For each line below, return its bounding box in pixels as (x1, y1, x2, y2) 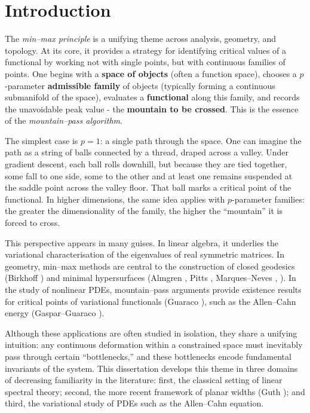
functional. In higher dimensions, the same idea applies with (5, 192, 225, 205)
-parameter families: (231, 192, 305, 205)
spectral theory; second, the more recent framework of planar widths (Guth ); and (5, 385, 305, 397)
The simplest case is (5, 134, 78, 146)
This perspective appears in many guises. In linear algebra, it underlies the (5, 236, 278, 249)
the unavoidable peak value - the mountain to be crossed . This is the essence (5, 102, 299, 115)
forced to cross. (5, 216, 60, 229)
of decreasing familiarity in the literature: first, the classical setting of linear (5, 374, 283, 386)
